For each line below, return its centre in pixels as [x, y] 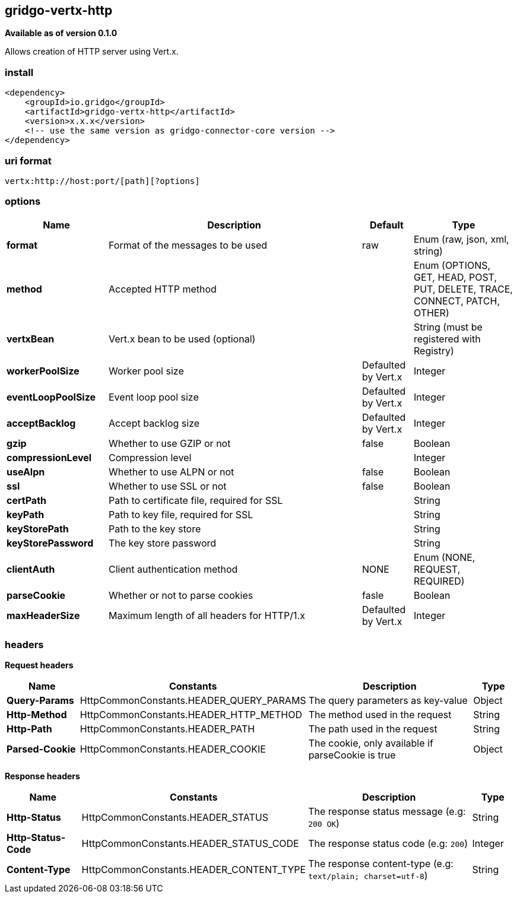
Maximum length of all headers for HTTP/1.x [207, 615]
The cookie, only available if [371, 743]
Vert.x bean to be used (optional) [182, 339]
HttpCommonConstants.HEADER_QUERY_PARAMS [193, 701]
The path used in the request [373, 729]
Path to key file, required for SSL [181, 514]
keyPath [26, 514]
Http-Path [29, 729]
